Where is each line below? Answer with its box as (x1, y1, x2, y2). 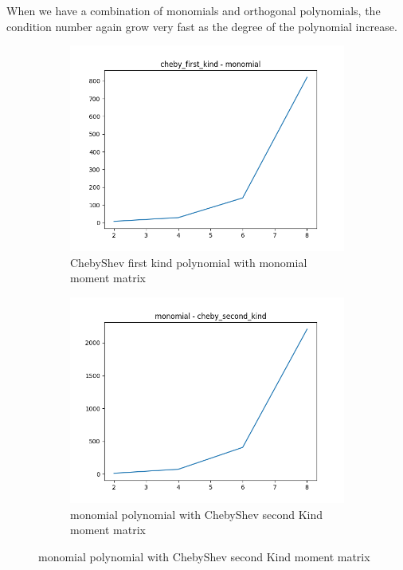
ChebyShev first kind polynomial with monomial (70, 254, 307, 270)
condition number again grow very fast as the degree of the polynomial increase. (6, 18, 397, 34)
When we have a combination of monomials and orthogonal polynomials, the (6, 2, 381, 18)
